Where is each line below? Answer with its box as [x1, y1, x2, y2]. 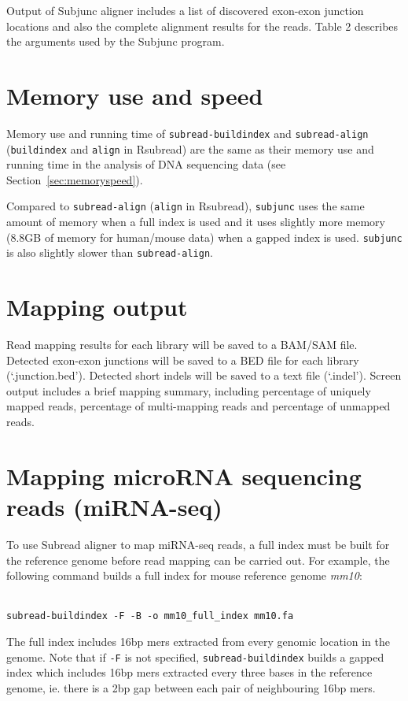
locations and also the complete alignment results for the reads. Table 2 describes [6, 17, 399, 34]
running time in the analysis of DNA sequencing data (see [6, 156, 286, 172]
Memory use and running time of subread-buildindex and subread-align [6, 124, 369, 141]
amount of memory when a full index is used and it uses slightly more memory [6, 213, 385, 230]
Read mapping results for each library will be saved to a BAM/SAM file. [6, 336, 358, 353]
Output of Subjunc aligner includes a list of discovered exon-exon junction [6, 2, 364, 18]
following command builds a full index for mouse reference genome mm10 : [6, 567, 362, 584]
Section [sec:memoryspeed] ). [6, 171, 143, 187]
